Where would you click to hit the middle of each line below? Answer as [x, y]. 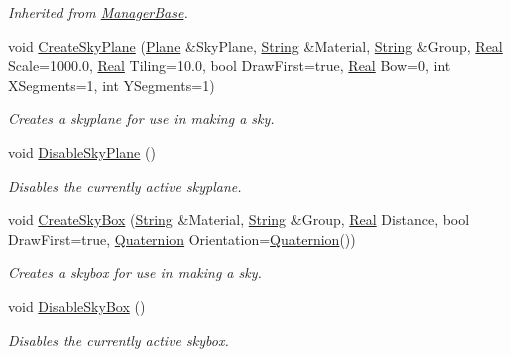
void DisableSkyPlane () [82, 151]
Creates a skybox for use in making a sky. [135, 272]
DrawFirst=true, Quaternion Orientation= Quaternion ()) [182, 238]
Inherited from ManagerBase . [98, 12]
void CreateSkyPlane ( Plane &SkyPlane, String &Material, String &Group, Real [255, 45]
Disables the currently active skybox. [118, 339]
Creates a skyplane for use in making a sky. [141, 118]
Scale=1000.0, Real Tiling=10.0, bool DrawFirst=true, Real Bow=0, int [229, 65]
